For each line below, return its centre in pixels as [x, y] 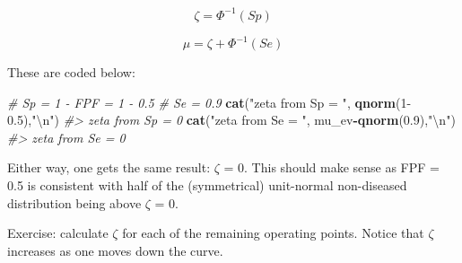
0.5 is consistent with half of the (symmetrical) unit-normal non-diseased [207, 184]
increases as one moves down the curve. [115, 250]
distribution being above [74, 202]
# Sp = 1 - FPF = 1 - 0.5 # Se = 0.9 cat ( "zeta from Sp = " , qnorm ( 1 [207, 102]
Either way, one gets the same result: [109, 167]
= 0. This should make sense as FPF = [331, 167]
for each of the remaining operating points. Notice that [273, 233]
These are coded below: [71, 72]
